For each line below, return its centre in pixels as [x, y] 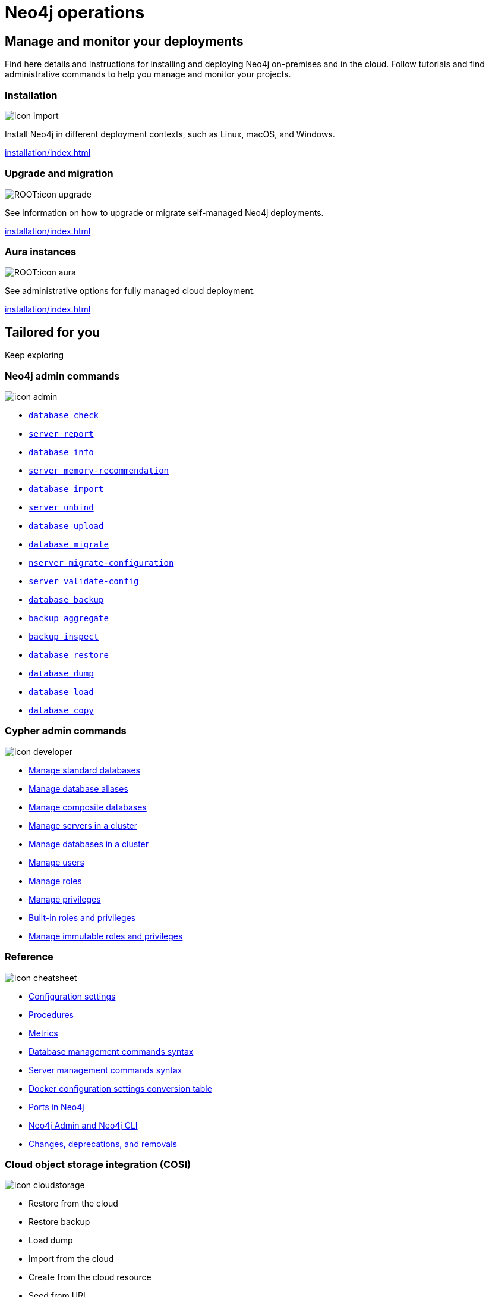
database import [66, 489]
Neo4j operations [75, 12]
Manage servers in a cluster [83, 825]
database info [61, 452]
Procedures [51, 1014]
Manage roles [55, 881]
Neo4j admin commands [62, 376]
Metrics [43, 1033]
